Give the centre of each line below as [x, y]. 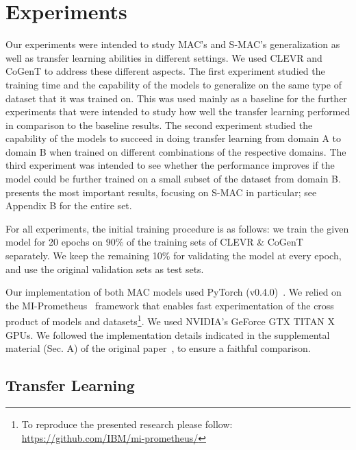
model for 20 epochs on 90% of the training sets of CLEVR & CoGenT [154, 242]
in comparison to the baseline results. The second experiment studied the [159, 125]
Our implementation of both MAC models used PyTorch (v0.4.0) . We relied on [174, 292]
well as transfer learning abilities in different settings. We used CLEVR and [164, 57]
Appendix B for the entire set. [69, 205]
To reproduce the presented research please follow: [127, 424]
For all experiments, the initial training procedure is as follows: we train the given [177, 228]
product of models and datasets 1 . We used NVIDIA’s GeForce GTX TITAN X [170, 320]
